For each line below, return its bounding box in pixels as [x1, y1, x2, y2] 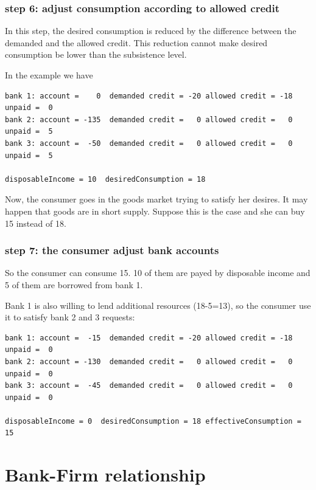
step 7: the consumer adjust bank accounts [5, 243, 219, 258]
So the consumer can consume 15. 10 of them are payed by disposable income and [5, 266, 311, 279]
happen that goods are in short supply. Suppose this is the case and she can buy [5, 204, 305, 217]
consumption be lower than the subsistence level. [5, 48, 187, 61]
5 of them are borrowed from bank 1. [5, 278, 143, 291]
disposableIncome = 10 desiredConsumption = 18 [5, 174, 206, 184]
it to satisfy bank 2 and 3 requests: [5, 311, 135, 323]
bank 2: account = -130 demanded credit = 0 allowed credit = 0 [5, 357, 293, 366]
